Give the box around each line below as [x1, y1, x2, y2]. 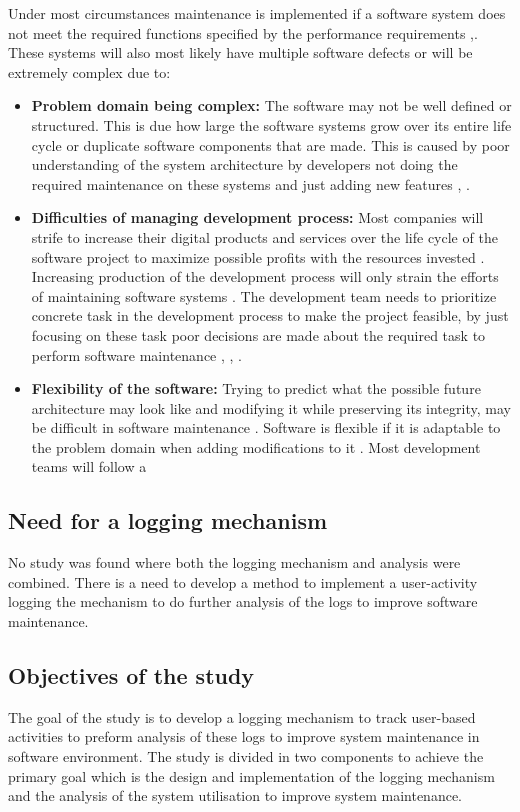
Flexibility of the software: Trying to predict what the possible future [31, 378, 481, 399]
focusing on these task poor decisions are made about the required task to [31, 324, 486, 345]
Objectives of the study [8, 660, 255, 691]
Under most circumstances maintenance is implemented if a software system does [8, 3, 506, 23]
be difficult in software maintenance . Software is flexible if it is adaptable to [31, 417, 501, 438]
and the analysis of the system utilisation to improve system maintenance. [8, 785, 462, 806]
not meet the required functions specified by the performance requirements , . [8, 22, 478, 43]
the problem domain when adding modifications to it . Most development [31, 436, 481, 457]
